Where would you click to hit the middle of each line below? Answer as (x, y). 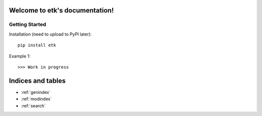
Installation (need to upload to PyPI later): (50, 34)
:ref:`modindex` (36, 99)
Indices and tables (37, 81)
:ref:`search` (33, 105)
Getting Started (27, 25)
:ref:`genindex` (36, 92)
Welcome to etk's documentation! (61, 10)
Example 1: (20, 56)
